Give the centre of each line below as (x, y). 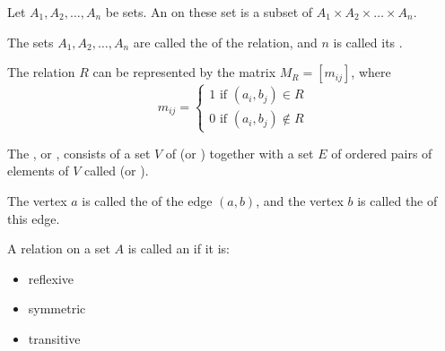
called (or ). (117, 171)
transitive (54, 338)
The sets (31, 42)
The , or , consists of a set (79, 153)
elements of (38, 171)
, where (371, 72)
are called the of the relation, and (225, 42)
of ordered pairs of (382, 153)
